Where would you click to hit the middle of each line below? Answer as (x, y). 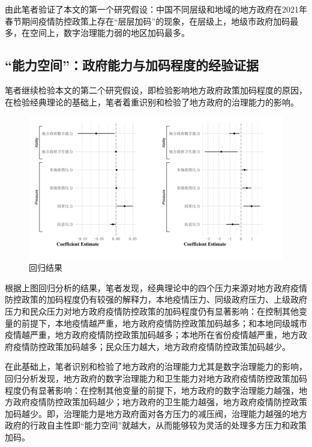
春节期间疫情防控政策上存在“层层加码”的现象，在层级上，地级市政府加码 (148, 21)
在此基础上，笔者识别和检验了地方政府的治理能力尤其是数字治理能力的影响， (156, 366)
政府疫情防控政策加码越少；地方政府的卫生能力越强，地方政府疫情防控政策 (160, 402)
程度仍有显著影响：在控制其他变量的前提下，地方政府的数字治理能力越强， (152, 390)
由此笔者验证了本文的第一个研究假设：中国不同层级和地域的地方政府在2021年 (156, 9)
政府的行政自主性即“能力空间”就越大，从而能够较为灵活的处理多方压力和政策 (156, 425)
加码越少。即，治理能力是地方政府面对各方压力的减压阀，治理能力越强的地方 (156, 413)
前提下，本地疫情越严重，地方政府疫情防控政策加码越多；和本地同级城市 (164, 323)
